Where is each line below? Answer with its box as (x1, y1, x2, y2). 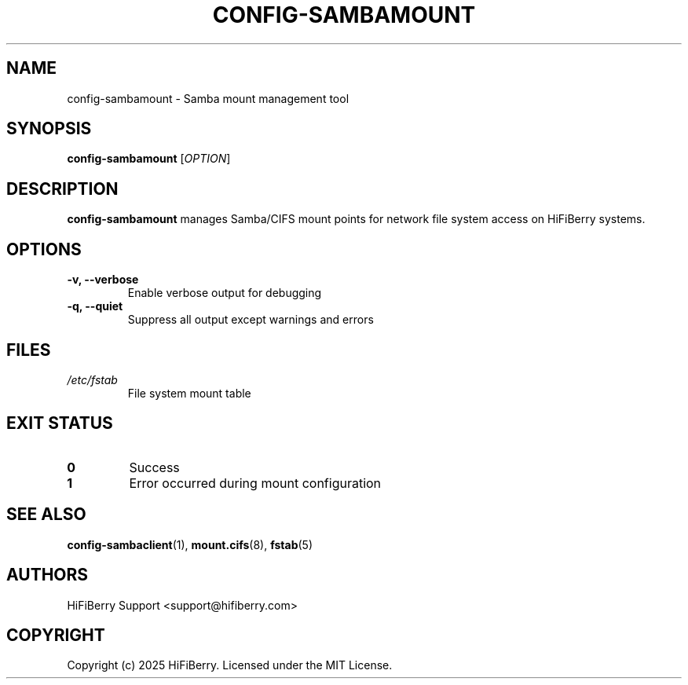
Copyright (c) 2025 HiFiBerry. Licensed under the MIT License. (67, 658, 393, 672)
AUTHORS (6, 565, 89, 585)
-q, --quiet (67, 299, 123, 313)
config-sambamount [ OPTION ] (67, 152, 231, 166)
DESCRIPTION (6, 178, 119, 199)
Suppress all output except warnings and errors (127, 313, 374, 327)
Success (129, 459, 180, 475)
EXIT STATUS (6, 413, 113, 434)
